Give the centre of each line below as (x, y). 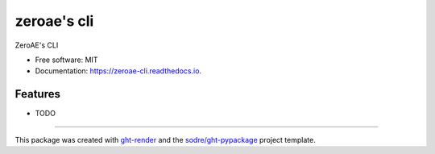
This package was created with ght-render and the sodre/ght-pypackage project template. (165, 139)
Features (37, 94)
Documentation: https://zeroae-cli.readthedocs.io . (118, 71)
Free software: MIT (66, 60)
